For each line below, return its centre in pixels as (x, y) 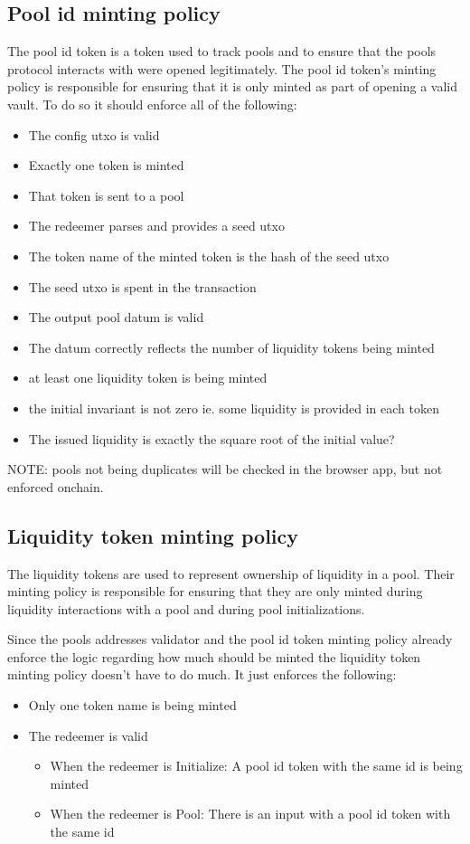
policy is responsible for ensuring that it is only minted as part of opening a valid (233, 86)
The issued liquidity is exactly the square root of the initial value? (211, 438)
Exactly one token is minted (106, 165)
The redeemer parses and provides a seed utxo (156, 226)
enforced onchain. (56, 486)
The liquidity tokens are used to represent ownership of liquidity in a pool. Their (231, 573)
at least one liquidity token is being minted (148, 378)
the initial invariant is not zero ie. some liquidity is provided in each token (234, 408)
